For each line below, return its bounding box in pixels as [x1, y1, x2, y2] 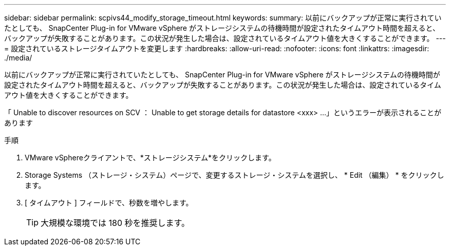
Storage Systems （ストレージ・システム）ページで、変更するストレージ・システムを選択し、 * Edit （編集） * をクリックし [25, 171, 444, 179]
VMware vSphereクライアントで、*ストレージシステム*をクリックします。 [25, 153, 276, 162]
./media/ [4, 53, 32, 62]
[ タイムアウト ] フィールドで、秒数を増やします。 [25, 198, 193, 207]
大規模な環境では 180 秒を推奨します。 [41, 218, 190, 228]
